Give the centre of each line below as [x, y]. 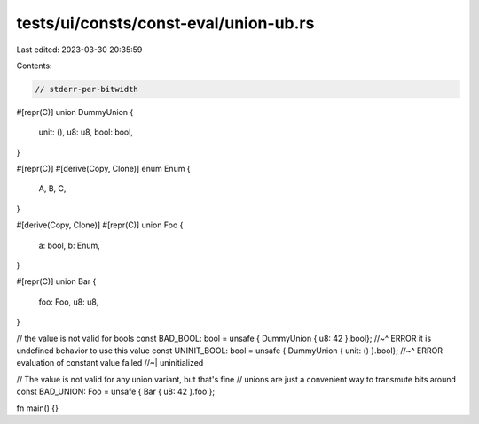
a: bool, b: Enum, [70, 245]
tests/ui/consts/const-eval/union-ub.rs [165, 23]
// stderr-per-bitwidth [87, 89]
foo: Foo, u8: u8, [69, 302]
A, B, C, [52, 189]
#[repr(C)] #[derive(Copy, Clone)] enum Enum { [103, 169]
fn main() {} [38, 408]
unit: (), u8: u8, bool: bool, [86, 132]
